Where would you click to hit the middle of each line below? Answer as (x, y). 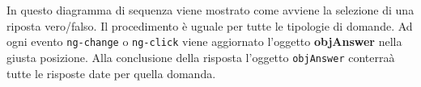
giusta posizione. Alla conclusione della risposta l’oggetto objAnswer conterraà (201, 57)
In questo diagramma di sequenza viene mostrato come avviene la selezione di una (210, 10)
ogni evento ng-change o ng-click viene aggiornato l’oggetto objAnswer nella (204, 41)
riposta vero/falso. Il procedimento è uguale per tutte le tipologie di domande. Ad (210, 25)
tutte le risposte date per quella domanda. (111, 73)
